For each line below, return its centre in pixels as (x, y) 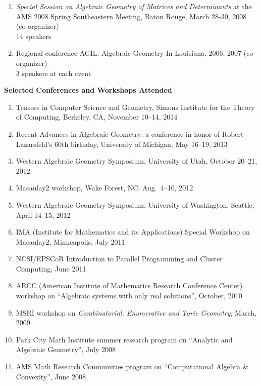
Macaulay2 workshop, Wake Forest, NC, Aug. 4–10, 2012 (105, 188)
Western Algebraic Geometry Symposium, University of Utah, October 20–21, (137, 161)
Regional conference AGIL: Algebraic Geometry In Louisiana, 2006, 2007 (129, 53)
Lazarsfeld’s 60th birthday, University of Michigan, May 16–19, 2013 (122, 144)
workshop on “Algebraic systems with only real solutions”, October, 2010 (129, 296)
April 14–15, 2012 (43, 215)
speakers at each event (57, 73)
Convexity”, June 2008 (51, 376)
